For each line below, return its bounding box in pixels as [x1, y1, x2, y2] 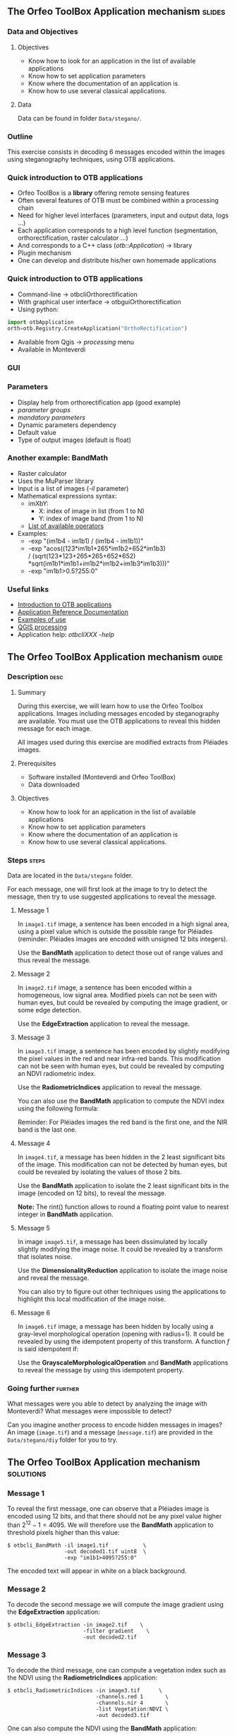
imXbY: [28, 499, 49, 508]
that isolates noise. [17, 1252, 73, 1261]
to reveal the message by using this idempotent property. [17, 1366, 184, 1375]
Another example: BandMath [7, 453, 108, 463]
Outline [7, 131, 33, 141]
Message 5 [17, 1224, 51, 1233]
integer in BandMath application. [17, 1210, 114, 1219]
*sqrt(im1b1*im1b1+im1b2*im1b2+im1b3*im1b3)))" [28, 559, 170, 568]
